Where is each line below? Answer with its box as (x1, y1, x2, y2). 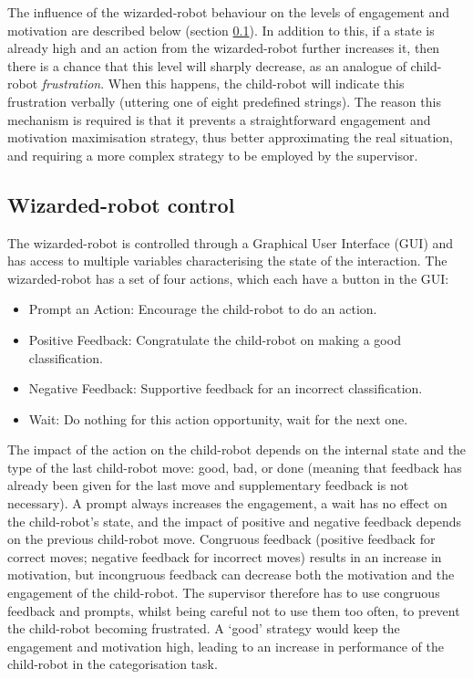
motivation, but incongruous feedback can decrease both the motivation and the (7, 565, 455, 584)
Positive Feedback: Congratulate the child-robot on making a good (28, 329, 401, 349)
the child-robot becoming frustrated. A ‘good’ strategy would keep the (7, 619, 400, 638)
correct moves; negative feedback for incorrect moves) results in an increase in (7, 547, 442, 566)
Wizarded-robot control (7, 190, 235, 218)
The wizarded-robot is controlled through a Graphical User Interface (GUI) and (7, 233, 454, 252)
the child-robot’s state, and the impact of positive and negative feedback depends (7, 511, 462, 530)
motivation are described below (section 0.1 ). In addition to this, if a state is (7, 20, 435, 39)
